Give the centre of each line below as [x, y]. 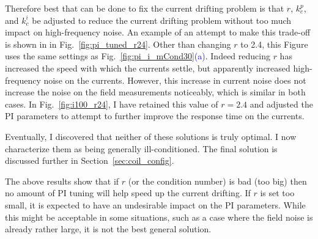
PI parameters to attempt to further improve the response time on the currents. [155, 116]
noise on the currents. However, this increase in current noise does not [175, 80]
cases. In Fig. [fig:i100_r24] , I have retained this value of [112, 104]
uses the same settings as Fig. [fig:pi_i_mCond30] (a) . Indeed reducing [138, 56]
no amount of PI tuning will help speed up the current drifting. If [128, 193]
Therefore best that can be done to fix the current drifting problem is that [145, 8]
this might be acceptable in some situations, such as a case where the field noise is [159, 217]
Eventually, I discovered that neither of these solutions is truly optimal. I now [151, 136]
